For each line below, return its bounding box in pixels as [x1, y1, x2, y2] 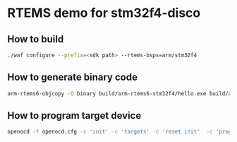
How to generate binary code [7, 71, 138, 83]
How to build [7, 33, 64, 45]
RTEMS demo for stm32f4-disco [7, 5, 201, 21]
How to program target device [7, 110, 142, 122]
